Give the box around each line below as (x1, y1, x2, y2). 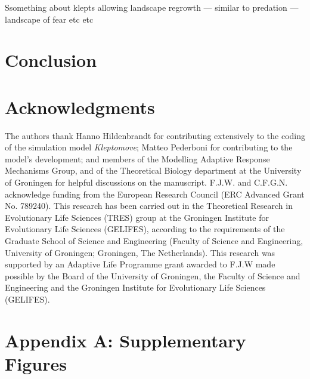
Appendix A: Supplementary (5, 328, 246, 352)
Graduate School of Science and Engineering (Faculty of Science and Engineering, (5, 235, 303, 247)
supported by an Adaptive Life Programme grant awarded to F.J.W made (5, 258, 275, 270)
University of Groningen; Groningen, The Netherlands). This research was (5, 246, 275, 258)
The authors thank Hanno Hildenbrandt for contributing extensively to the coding (5, 129, 305, 141)
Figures (5, 351, 67, 375)
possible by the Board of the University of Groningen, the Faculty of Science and (5, 269, 300, 282)
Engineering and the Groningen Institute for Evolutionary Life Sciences (5, 281, 266, 294)
